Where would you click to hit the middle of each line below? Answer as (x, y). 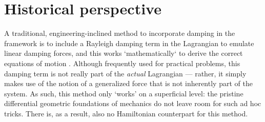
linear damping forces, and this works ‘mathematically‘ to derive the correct (124, 53)
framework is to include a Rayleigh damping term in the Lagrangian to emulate (129, 43)
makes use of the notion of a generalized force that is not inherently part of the (128, 83)
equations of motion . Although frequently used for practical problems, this (122, 63)
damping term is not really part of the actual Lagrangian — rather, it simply (125, 73)
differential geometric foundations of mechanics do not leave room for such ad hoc (133, 103)
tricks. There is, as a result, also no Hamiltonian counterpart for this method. (126, 113)
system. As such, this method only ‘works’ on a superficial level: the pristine (124, 93)
